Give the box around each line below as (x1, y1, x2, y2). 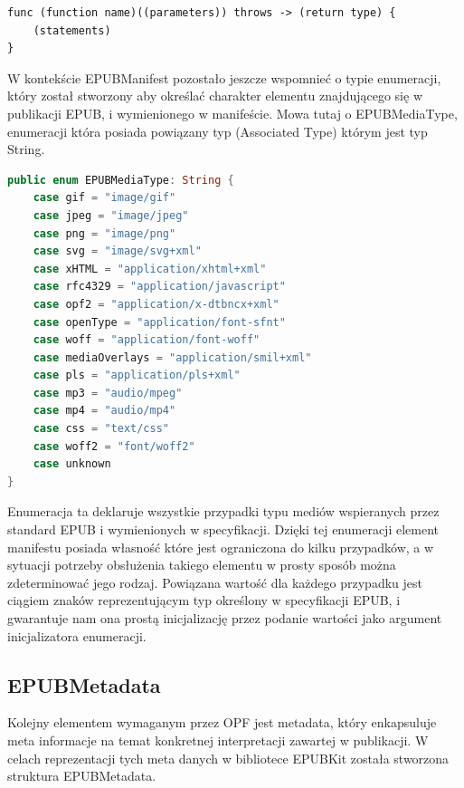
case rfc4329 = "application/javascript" (33, 280, 286, 293)
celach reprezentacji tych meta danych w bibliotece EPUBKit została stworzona (7, 748, 450, 767)
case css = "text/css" (33, 422, 170, 436)
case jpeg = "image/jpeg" (33, 208, 189, 222)
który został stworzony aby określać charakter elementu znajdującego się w (7, 86, 422, 105)
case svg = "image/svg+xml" (33, 245, 202, 258)
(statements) (33, 24, 111, 37)
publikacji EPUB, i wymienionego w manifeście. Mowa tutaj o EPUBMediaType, (7, 103, 458, 122)
